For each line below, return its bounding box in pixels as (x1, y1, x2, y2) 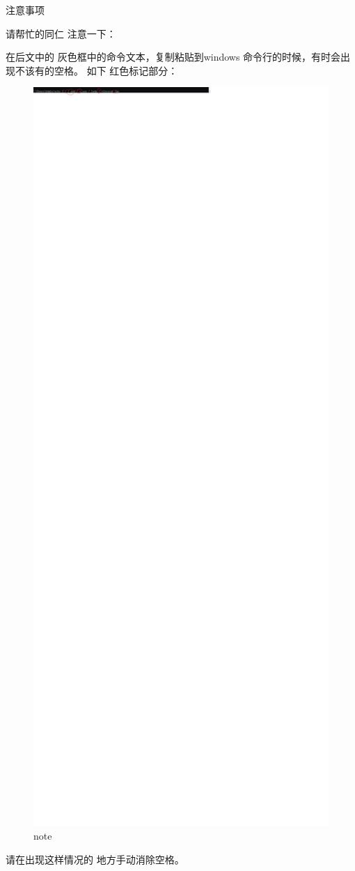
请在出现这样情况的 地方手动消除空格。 (6, 852, 184, 867)
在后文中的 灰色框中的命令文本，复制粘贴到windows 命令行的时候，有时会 (6, 49, 341, 64)
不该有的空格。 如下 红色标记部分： (15, 63, 178, 77)
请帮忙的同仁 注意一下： (6, 26, 116, 40)
